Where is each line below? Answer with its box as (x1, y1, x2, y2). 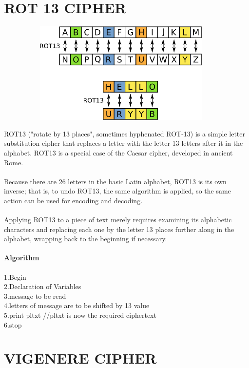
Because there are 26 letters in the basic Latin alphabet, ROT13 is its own (4, 176, 227, 186)
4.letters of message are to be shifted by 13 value (4, 300, 150, 310)
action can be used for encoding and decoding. (4, 195, 143, 205)
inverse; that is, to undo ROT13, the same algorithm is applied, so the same (4, 186, 231, 196)
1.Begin (4, 271, 26, 282)
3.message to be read (4, 291, 66, 301)
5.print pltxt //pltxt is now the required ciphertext (4, 310, 156, 320)
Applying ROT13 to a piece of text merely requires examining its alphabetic (4, 214, 232, 225)
